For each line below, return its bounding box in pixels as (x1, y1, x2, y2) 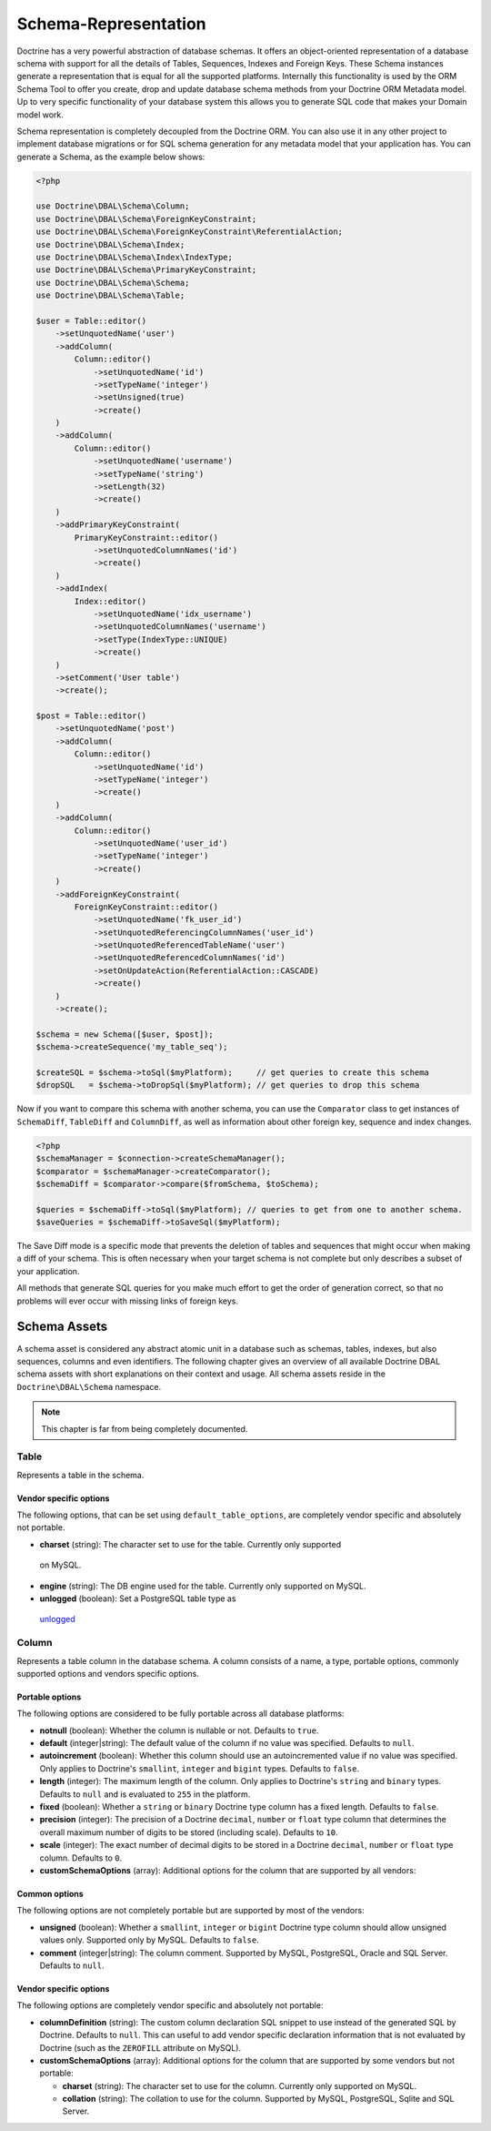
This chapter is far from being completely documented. (41, 1423, 248, 1434)
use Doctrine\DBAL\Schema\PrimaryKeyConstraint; (35, 265, 257, 275)
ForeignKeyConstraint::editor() (74, 901, 218, 912)
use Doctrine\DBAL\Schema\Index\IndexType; (35, 252, 234, 262)
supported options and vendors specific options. (16, 1668, 200, 1679)
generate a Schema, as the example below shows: (16, 151, 205, 162)
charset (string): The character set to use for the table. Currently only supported (39, 1538, 342, 1549)
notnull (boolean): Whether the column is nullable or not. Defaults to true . (39, 1725, 319, 1736)
